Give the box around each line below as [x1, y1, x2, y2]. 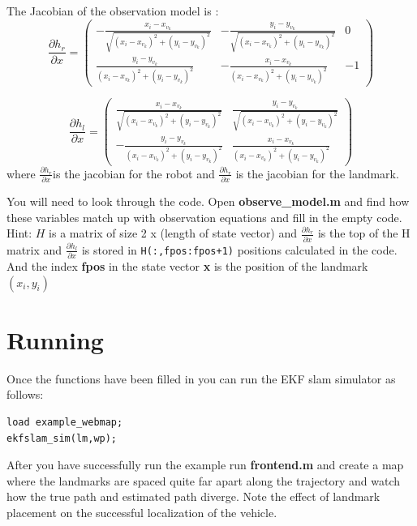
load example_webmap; [6, 417, 123, 428]
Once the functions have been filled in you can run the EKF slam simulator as [6, 370, 396, 387]
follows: [6, 386, 44, 403]
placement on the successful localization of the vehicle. [6, 503, 277, 520]
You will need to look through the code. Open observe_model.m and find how [6, 193, 410, 210]
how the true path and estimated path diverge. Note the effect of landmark [6, 488, 380, 505]
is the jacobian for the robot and [53, 165, 215, 182]
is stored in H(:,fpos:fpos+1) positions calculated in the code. [81, 241, 398, 258]
